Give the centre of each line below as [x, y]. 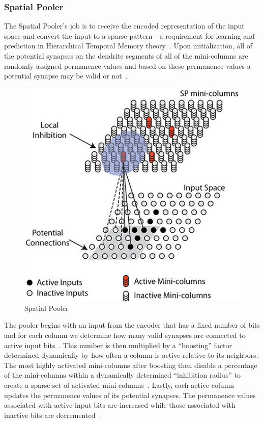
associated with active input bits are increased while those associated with [120, 405]
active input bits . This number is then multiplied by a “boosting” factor [118, 345]
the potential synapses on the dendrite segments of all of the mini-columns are [126, 56]
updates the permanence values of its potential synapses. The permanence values [130, 395]
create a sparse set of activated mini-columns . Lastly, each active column [119, 385]
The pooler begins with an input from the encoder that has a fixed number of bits [132, 325]
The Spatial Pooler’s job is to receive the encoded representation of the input [124, 26]
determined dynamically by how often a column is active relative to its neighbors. [131, 355]
